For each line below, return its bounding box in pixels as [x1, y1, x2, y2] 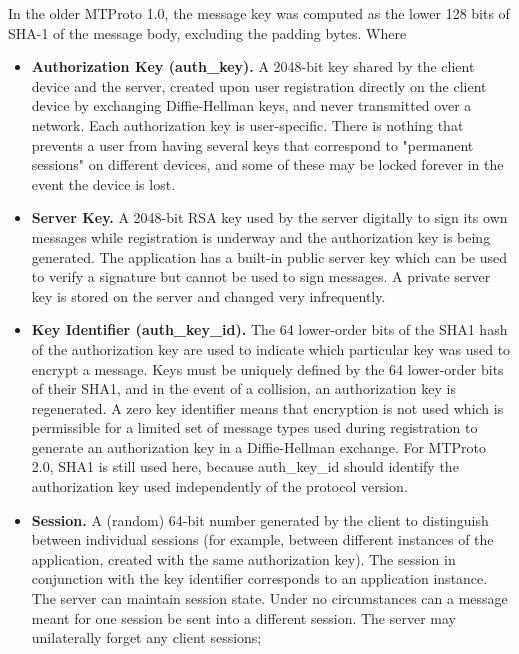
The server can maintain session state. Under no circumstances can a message [31, 588, 508, 609]
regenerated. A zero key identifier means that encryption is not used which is [31, 397, 504, 418]
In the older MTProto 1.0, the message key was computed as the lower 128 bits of [8, 3, 510, 23]
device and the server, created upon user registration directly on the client [31, 75, 487, 96]
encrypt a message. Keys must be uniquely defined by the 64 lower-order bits [31, 358, 504, 379]
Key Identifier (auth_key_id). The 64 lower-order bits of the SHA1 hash [31, 319, 508, 340]
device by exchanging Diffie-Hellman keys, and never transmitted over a [31, 95, 472, 116]
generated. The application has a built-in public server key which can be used [31, 246, 507, 267]
